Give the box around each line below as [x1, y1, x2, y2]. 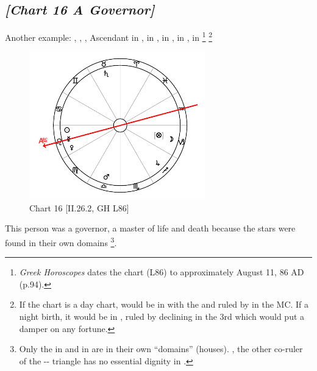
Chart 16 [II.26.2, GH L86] [29, 201, 129, 214]
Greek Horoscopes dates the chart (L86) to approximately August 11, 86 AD [19, 266, 304, 278]
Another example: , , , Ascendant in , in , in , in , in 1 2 [5, 29, 213, 43]
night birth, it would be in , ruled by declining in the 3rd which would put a [19, 309, 305, 322]
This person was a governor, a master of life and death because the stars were [5, 222, 296, 235]
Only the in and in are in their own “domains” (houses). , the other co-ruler [19, 342, 303, 355]
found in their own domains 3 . [5, 234, 117, 249]
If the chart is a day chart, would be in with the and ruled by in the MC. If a [19, 298, 309, 311]
